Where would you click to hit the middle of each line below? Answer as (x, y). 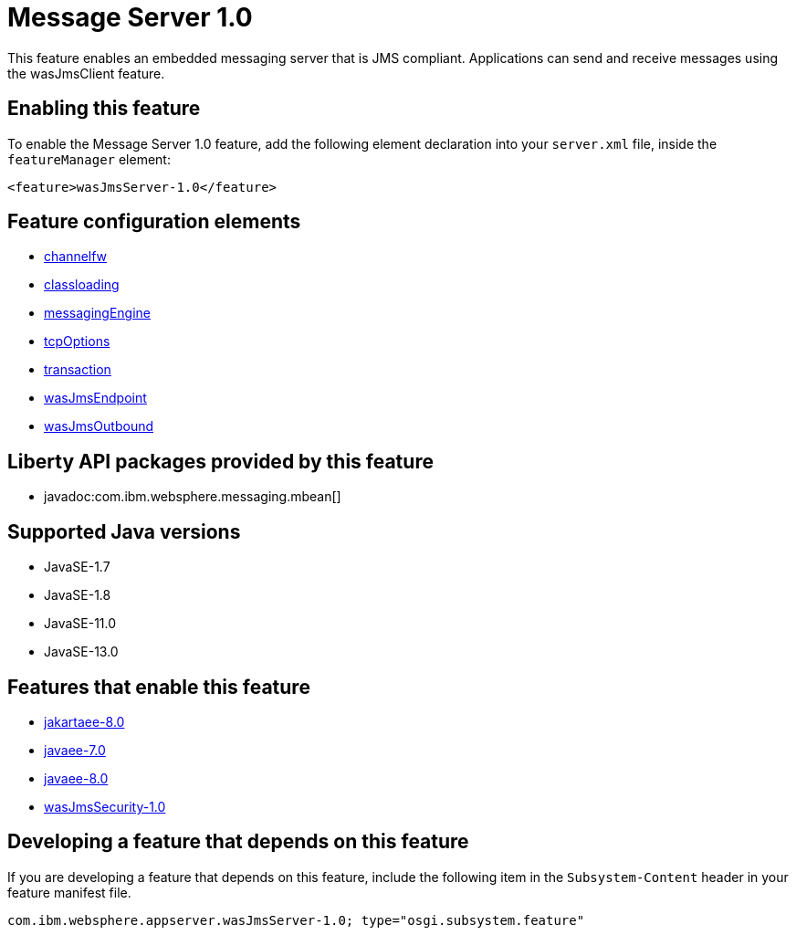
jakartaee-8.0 (84, 721)
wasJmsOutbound (99, 426)
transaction (78, 370)
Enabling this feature (104, 109)
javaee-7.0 (75, 750)
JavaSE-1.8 (78, 595)
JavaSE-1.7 (77, 567)
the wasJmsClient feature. (86, 73)
